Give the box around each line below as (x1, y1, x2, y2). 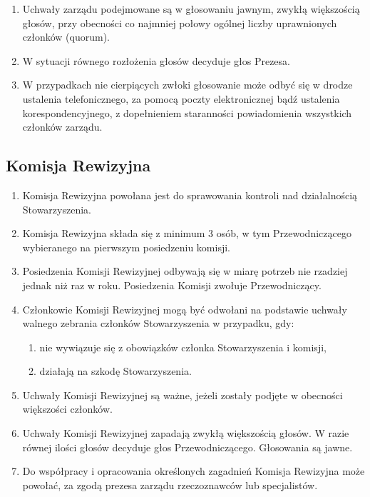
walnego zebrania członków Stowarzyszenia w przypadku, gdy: (22, 316, 294, 331)
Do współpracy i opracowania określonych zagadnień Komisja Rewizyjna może (22, 463, 365, 478)
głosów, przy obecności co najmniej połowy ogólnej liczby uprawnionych (22, 15, 337, 30)
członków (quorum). (22, 29, 110, 44)
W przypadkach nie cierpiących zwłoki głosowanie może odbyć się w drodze (22, 77, 353, 92)
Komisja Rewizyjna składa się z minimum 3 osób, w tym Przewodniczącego (22, 226, 351, 241)
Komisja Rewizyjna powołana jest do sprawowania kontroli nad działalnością (22, 187, 358, 202)
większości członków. (22, 401, 113, 416)
